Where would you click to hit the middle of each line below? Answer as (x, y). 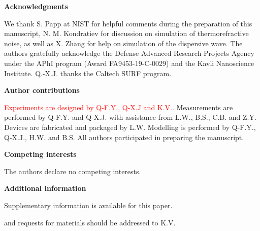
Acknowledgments (36, 6)
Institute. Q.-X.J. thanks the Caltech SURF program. (88, 73)
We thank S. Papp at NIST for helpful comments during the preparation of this (128, 23)
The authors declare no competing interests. (73, 171)
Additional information (45, 188)
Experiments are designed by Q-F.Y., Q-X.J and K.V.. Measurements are (119, 107)
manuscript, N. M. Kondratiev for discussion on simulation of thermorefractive (126, 33)
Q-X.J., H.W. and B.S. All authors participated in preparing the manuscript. (124, 137)
